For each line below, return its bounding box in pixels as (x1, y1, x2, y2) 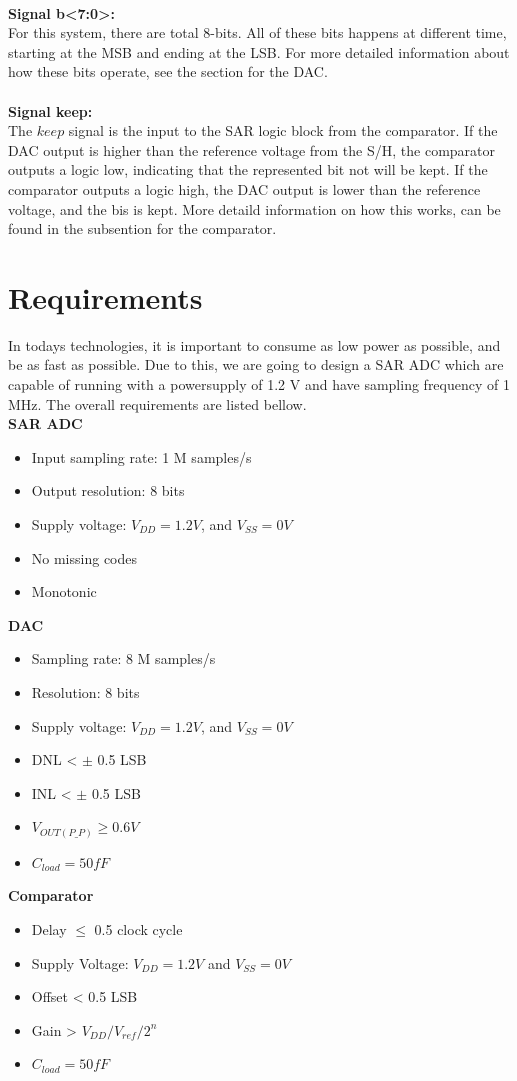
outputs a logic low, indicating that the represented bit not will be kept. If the (8, 159, 488, 180)
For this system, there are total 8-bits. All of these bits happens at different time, (8, 22, 507, 43)
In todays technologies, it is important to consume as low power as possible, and (8, 334, 501, 355)
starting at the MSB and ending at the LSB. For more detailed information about (8, 41, 510, 62)
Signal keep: (8, 100, 93, 121)
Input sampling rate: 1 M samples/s (31, 446, 252, 467)
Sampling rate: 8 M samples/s (31, 648, 216, 669)
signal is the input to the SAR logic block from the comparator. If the (68, 120, 498, 141)
